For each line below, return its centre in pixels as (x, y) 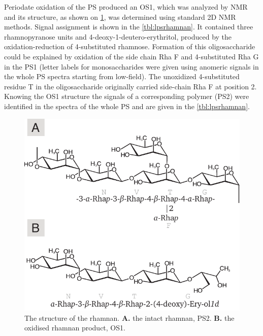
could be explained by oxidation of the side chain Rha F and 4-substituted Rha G (131, 56)
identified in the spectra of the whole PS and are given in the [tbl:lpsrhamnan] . (127, 106)
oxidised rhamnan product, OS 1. (75, 328)
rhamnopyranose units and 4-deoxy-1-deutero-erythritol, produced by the (118, 36)
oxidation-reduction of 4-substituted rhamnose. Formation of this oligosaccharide (130, 46)
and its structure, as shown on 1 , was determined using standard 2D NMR (120, 16)
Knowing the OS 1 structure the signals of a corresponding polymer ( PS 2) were (127, 96)
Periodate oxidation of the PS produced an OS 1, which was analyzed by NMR (126, 7)
